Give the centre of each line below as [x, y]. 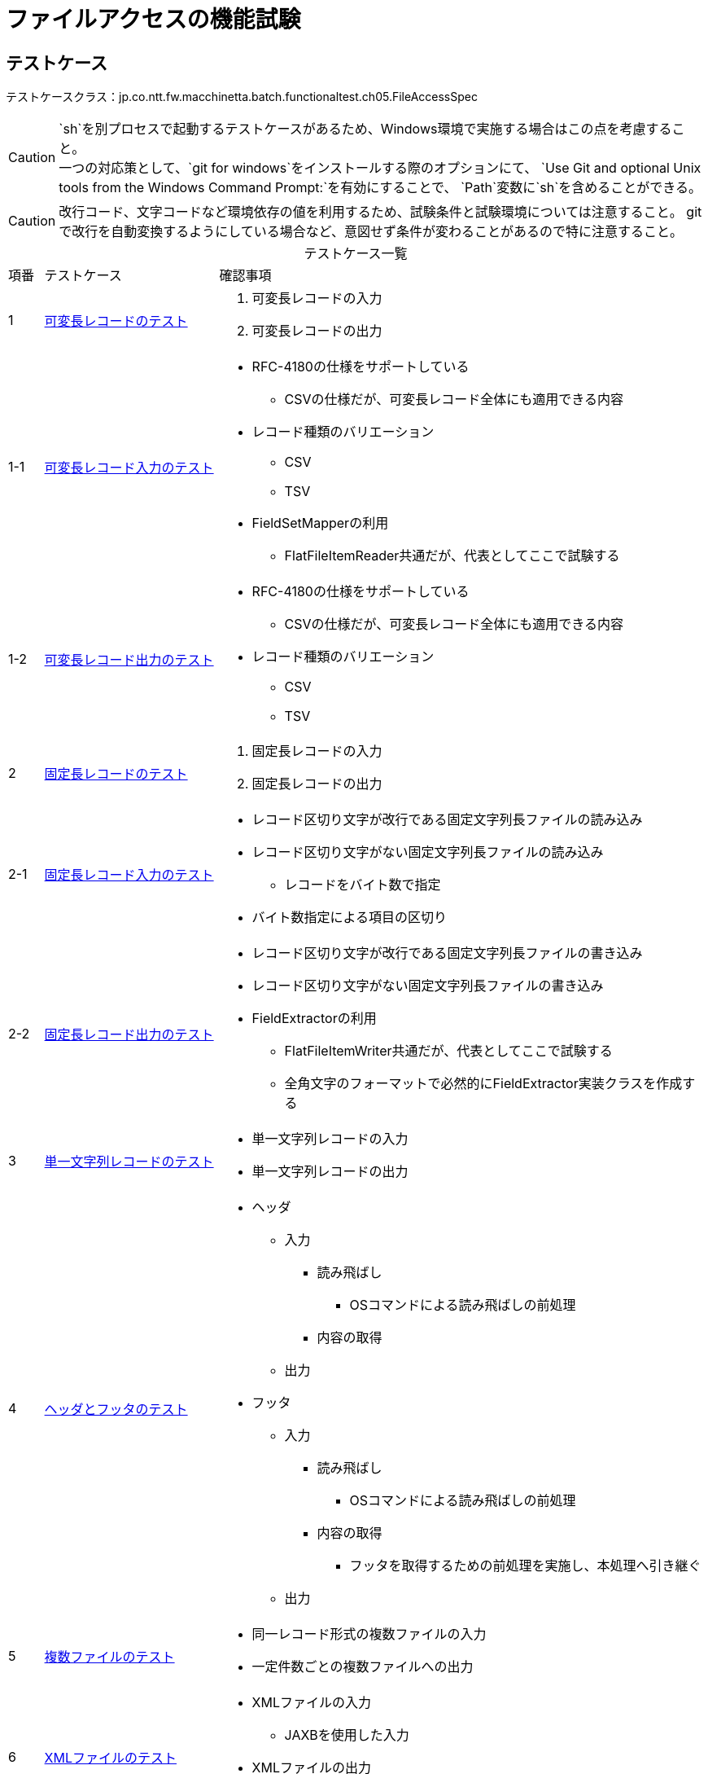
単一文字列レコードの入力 [330, 1139]
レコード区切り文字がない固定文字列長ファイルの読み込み [428, 852]
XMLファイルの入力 [312, 1703]
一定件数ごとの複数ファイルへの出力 [363, 1667]
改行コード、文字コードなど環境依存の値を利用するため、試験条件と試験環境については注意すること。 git [380, 212]
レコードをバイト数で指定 [363, 885]
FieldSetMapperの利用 [320, 523]
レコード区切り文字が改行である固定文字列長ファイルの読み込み [447, 820]
